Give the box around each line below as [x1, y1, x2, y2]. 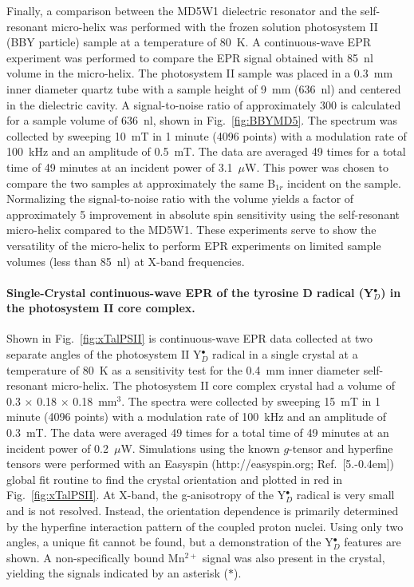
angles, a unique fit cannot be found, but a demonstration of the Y [6, 533, 333, 550]
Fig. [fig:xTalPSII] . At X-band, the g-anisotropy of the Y [6, 486, 286, 503]
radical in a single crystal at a [212, 346, 358, 363]
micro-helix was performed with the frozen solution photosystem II [51, 18, 378, 34]
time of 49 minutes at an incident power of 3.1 [6, 158, 233, 175]
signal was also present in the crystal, [202, 549, 385, 565]
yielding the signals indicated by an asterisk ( [6, 565, 229, 581]
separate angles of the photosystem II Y [6, 346, 202, 363]
